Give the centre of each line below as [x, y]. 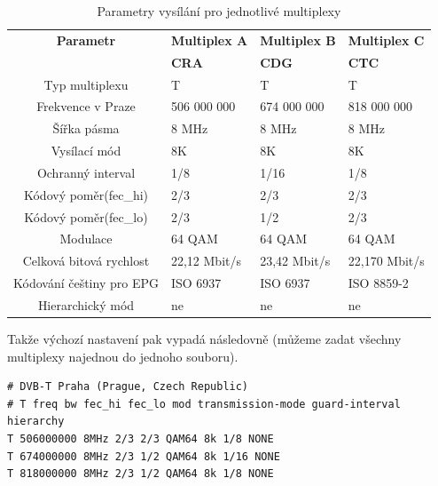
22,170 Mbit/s [386, 261]
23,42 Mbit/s [295, 261]
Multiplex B [298, 40]
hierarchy [36, 422]
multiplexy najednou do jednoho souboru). [123, 356]
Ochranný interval [86, 172]
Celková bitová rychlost [86, 261]
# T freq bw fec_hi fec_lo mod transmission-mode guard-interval [204, 404]
